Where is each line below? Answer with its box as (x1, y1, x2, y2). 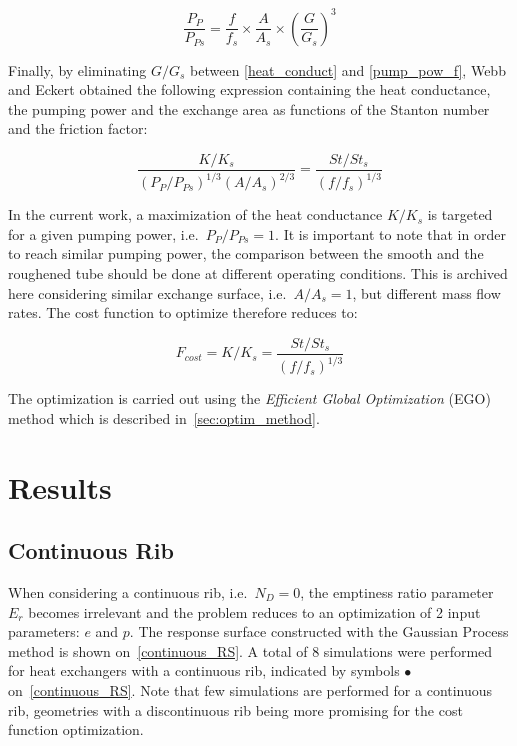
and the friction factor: (8, 118, 148, 139)
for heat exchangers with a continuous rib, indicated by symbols (8, 660, 400, 681)
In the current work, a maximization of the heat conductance (8, 204, 383, 225)
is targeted (427, 204, 493, 225)
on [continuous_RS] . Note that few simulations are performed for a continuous (8, 679, 493, 700)
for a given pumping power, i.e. (8, 223, 199, 244)
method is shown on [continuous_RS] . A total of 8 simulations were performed (8, 640, 493, 661)
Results (8, 466, 112, 507)
